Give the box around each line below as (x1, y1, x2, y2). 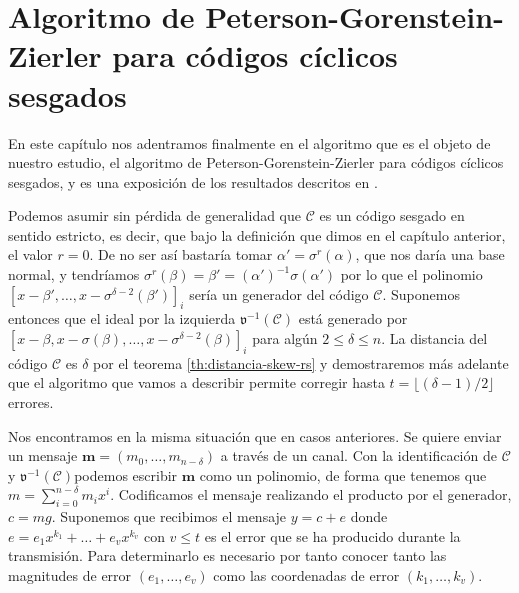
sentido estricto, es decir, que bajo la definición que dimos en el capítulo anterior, (8, 224, 506, 245)
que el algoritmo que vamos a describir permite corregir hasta (8, 372, 385, 393)
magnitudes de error (8, 564, 132, 585)
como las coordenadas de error (213, 564, 400, 585)
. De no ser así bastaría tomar (89, 244, 273, 265)
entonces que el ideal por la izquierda (8, 308, 236, 329)
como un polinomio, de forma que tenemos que (199, 464, 487, 485)
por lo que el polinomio (340, 264, 483, 285)
